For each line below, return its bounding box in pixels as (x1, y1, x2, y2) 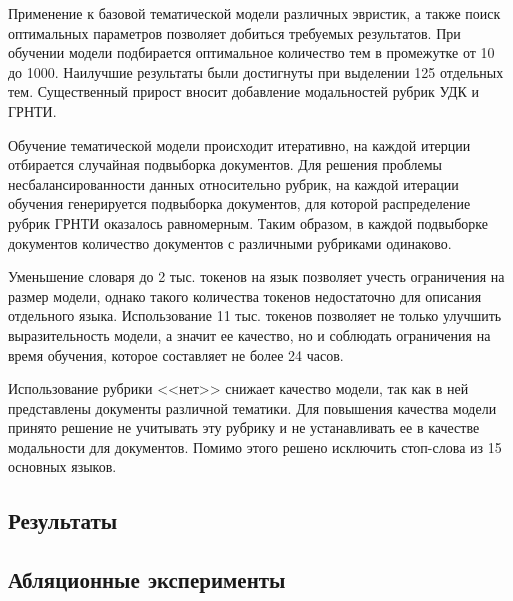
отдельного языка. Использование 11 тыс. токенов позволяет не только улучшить (8, 305, 502, 326)
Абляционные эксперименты (8, 564, 286, 595)
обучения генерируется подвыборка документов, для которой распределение (8, 193, 471, 214)
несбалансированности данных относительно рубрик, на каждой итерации (8, 173, 459, 194)
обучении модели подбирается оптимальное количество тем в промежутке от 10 (8, 42, 495, 63)
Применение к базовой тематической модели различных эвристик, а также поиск (8, 3, 501, 23)
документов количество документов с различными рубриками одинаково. (8, 232, 452, 253)
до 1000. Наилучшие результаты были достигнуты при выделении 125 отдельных (8, 61, 504, 82)
